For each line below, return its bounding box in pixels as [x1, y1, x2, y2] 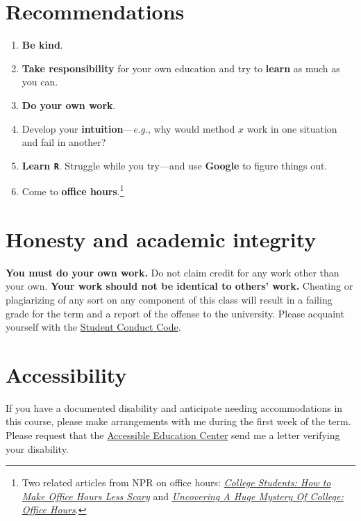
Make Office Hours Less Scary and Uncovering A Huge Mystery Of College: [22, 488, 344, 503]
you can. [22, 74, 58, 89]
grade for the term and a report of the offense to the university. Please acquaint [6, 306, 344, 320]
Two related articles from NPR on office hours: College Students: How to [22, 475, 331, 490]
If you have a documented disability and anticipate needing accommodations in [6, 400, 343, 415]
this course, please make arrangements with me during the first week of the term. [6, 414, 351, 429]
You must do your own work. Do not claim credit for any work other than [6, 265, 339, 279]
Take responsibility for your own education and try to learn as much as [22, 60, 340, 75]
